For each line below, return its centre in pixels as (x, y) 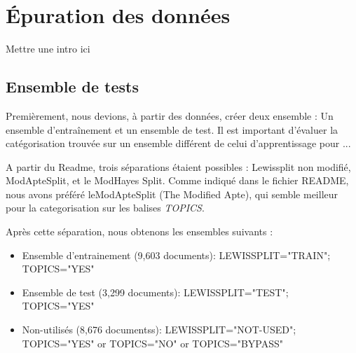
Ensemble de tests (73, 86)
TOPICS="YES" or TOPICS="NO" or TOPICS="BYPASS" (153, 343)
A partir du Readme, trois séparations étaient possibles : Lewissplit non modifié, (178, 166)
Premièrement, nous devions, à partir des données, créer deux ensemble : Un (170, 115)
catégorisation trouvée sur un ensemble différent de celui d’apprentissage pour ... (178, 143)
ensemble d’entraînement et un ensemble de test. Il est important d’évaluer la (172, 129)
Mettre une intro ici (48, 49)
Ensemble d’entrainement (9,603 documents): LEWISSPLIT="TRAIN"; (176, 255)
